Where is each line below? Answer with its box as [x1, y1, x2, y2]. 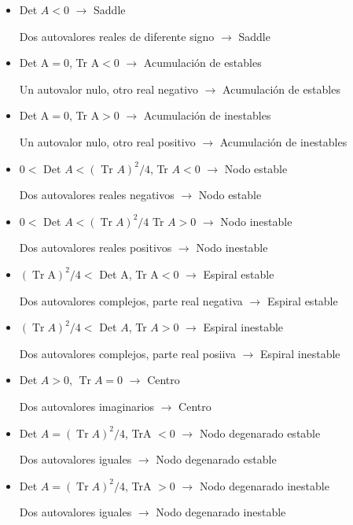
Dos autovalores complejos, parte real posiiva [19, 345, 236, 361]
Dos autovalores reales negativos [19, 187, 175, 203]
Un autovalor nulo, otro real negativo [19, 80, 199, 97]
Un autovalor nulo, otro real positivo [19, 133, 196, 150]
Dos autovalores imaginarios [19, 397, 155, 414]
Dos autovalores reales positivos [19, 239, 172, 256]
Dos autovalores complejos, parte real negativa [19, 292, 243, 309]
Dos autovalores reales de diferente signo [19, 28, 215, 44]
